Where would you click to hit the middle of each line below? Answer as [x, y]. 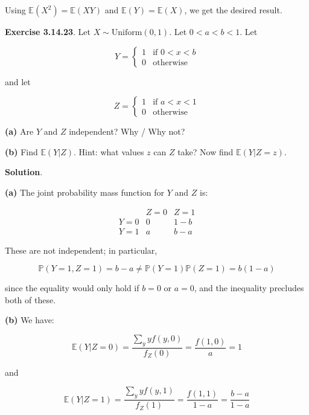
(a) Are [19, 131]
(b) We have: [30, 320]
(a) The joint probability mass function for [85, 192]
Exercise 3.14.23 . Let [48, 31]
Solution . [24, 172]
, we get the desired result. [233, 10]
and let [18, 81]
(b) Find [21, 151]
